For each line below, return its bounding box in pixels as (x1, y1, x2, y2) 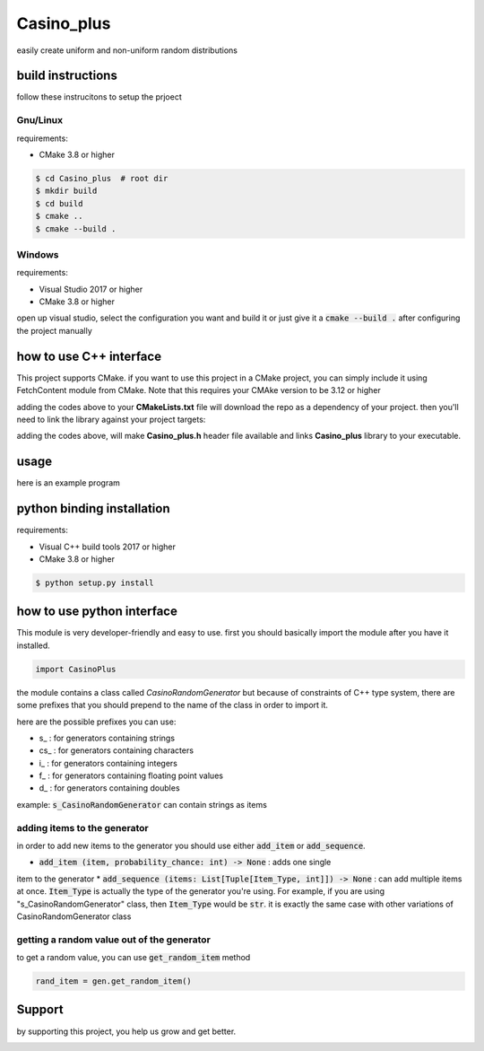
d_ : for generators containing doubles (39, 783, 180, 793)
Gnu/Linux (16, 114, 63, 127)
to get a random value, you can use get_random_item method (16, 952, 251, 963)
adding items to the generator (16, 821, 149, 834)
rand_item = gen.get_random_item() (35, 977, 192, 986)
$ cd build (35, 198, 83, 208)
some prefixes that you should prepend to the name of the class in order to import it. (16, 700, 329, 711)
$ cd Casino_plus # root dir (35, 173, 169, 183)
